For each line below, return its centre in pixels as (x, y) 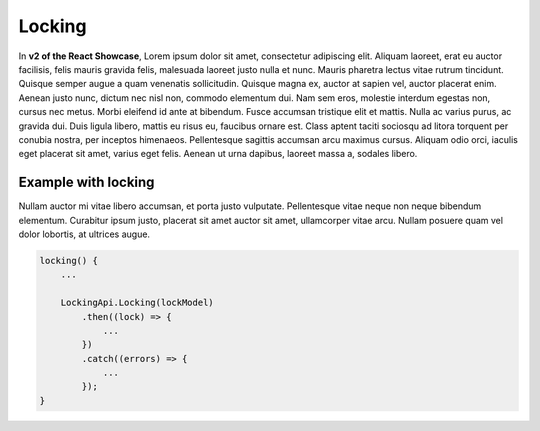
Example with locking (86, 182)
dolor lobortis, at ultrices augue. (84, 234)
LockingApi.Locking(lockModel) (137, 303)
